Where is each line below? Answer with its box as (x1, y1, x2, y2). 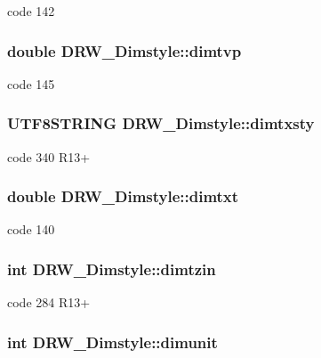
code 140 (7, 220, 55, 239)
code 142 (7, 2, 55, 20)
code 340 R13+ (7, 147, 91, 166)
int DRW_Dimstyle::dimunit (7, 330, 218, 353)
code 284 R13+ (7, 293, 91, 312)
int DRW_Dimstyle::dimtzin (7, 257, 216, 280)
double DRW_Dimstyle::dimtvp (7, 39, 242, 61)
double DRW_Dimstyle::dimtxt (7, 185, 239, 207)
